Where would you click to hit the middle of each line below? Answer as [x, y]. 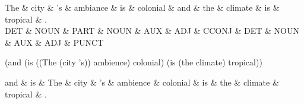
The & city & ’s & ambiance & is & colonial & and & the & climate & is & [142, 7]
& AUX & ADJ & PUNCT [54, 42]
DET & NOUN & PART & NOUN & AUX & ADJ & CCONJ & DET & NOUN [152, 31]
